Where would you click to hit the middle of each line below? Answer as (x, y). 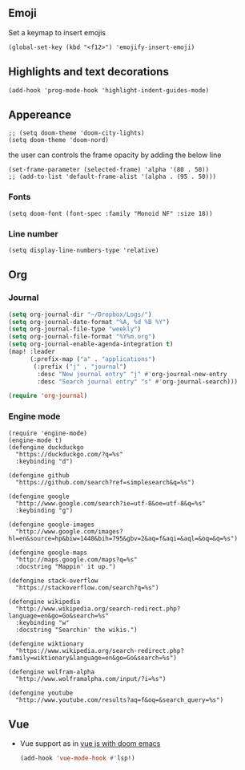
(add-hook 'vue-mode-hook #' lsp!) (77, 758)
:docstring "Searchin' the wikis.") (76, 630)
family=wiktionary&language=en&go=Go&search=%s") (93, 658)
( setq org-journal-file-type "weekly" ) (75, 329)
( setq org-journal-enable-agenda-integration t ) (91, 344)
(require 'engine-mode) (48, 433)
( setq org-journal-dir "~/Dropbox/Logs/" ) (80, 314)
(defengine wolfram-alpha (51, 672)
